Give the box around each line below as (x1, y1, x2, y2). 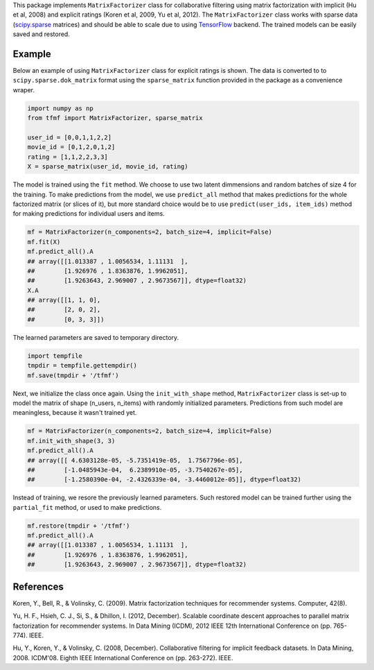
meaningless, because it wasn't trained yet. (12, 409, 137, 417)
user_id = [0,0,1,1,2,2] (27, 134, 112, 141)
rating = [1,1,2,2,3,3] (27, 153, 109, 161)
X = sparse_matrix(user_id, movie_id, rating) (27, 163, 188, 171)
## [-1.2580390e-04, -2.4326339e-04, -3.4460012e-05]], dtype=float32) (27, 476, 301, 483)
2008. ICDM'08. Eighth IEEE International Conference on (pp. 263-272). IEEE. (12, 653, 233, 662)
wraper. (12, 85, 35, 94)
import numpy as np (27, 104, 93, 112)
